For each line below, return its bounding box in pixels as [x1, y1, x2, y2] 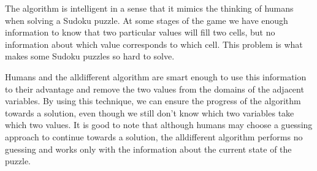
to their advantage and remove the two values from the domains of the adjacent [5, 82, 304, 95]
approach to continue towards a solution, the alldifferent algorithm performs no [5, 130, 303, 143]
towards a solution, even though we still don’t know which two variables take [5, 106, 294, 119]
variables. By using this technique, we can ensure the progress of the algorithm [5, 94, 301, 107]
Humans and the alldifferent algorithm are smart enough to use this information [5, 70, 307, 83]
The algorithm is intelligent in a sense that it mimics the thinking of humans [5, 2, 294, 14]
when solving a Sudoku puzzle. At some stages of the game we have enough [5, 13, 288, 26]
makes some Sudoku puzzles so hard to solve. [5, 50, 175, 63]
